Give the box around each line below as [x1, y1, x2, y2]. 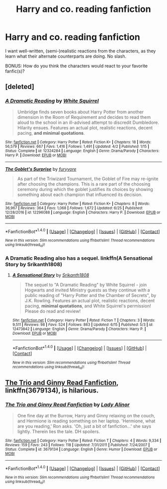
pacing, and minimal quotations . [17, 130, 85, 136]
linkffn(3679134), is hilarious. [5, 387, 99, 395]
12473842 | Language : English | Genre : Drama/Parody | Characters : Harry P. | [12, 326, 146, 331]
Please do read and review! [24, 308, 81, 314]
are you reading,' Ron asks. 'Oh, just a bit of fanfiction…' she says [17, 423, 152, 429]
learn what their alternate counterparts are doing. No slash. [5, 53, 127, 59]
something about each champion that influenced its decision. [17, 192, 143, 197]
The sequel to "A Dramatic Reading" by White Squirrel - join [24, 282, 147, 288]
